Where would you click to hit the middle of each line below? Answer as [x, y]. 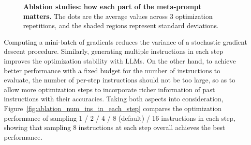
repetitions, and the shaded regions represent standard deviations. [121, 25]
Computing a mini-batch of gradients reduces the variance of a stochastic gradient [125, 41]
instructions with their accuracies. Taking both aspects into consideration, [114, 99]
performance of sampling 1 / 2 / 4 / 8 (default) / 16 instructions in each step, [120, 118]
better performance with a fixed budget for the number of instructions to [112, 70]
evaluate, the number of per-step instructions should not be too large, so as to [120, 80]
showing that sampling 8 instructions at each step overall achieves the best [115, 127]
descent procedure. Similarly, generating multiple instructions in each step [114, 51]
